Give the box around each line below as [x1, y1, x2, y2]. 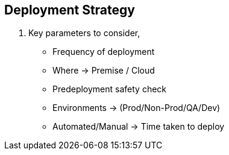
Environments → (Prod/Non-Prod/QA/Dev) [52, 103, 221, 113]
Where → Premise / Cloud [52, 65, 155, 76]
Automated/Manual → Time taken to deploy [52, 121, 225, 132]
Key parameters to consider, [28, 28, 140, 39]
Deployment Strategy [4, 2, 135, 17]
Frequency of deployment [52, 46, 155, 57]
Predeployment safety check [52, 84, 167, 95]
